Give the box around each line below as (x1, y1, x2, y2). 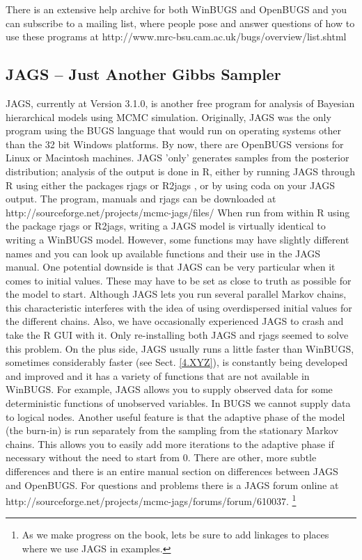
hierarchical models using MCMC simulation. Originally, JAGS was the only (6, 109, 331, 124)
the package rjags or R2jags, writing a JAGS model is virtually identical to (6, 218, 326, 233)
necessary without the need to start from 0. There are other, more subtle (6, 450, 317, 465)
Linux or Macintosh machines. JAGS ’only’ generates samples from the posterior (6, 150, 349, 165)
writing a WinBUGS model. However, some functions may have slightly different (6, 232, 349, 246)
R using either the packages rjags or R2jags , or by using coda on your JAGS (6, 177, 335, 192)
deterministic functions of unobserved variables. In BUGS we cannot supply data (6, 396, 351, 410)
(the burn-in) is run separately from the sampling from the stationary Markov (6, 423, 338, 438)
